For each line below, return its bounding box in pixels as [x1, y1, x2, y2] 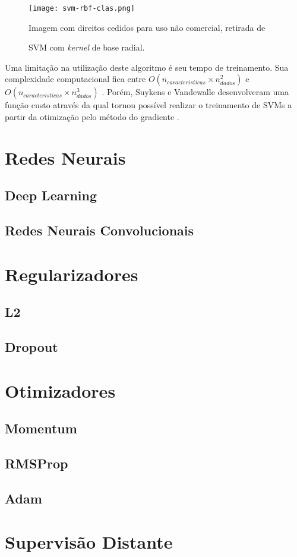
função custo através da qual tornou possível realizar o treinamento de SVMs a [5, 99, 292, 111]
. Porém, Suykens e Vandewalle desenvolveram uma [102, 86, 289, 98]
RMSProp [5, 454, 68, 473]
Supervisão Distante [5, 530, 173, 554]
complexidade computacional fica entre [5, 73, 146, 85]
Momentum [5, 419, 77, 438]
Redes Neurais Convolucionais [5, 221, 194, 240]
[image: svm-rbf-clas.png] [29, 4, 135, 12]
